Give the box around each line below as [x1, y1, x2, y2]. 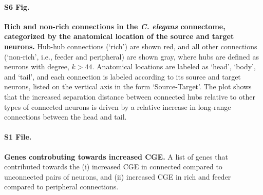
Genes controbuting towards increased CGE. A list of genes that [4, 151, 228, 162]
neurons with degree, [4, 61, 69, 72]
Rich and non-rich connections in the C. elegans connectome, [4, 21, 226, 31]
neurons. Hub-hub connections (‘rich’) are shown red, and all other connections [4, 41, 257, 51]
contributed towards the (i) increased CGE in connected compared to [4, 161, 222, 172]
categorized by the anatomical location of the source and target [4, 31, 234, 42]
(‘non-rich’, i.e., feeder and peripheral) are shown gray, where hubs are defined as [4, 51, 259, 62]
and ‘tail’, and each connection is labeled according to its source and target [4, 71, 241, 82]
